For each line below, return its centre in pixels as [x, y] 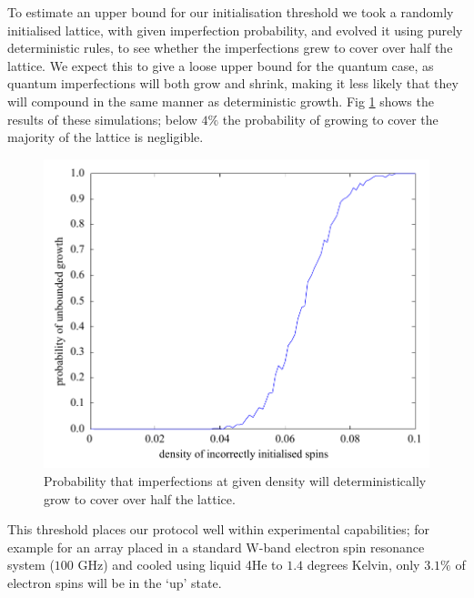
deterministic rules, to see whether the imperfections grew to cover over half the [230, 48]
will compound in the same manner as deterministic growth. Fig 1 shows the [221, 101]
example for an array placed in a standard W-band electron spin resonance [216, 547]
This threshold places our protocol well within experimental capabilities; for [219, 529]
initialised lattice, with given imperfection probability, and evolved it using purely [235, 30]
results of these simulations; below [102, 119]
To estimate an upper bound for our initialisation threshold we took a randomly [231, 12]
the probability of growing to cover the [330, 119]
